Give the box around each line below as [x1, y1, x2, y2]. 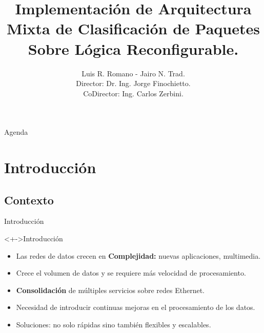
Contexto [4, 192, 54, 207]
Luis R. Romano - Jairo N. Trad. [82, 68, 185, 78]
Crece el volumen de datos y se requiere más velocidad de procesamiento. [16, 267, 246, 278]
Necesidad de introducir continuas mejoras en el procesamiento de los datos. [16, 302, 255, 313]
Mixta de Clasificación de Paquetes [7, 18, 260, 39]
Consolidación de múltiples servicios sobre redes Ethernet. [16, 284, 205, 295]
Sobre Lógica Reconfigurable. [28, 38, 239, 59]
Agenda [4, 127, 28, 137]
